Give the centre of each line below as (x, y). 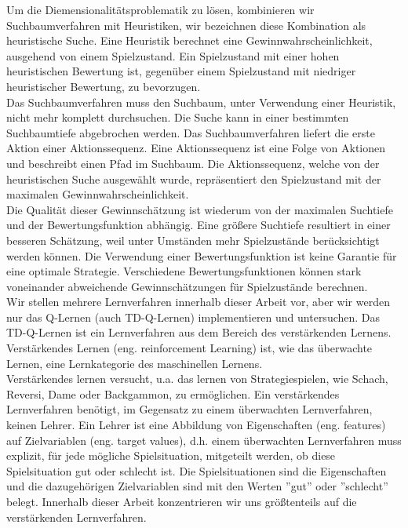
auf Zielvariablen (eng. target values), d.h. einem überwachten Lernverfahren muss (204, 440)
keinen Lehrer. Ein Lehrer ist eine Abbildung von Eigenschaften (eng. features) (196, 425)
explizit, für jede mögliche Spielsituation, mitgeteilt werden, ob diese (171, 455)
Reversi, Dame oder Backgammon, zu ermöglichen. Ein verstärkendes (173, 393)
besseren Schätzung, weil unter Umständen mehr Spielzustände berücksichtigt (193, 240)
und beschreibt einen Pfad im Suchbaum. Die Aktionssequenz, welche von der (193, 163)
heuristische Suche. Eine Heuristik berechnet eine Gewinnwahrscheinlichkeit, (189, 40)
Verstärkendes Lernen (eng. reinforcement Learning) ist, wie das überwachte (189, 348)
